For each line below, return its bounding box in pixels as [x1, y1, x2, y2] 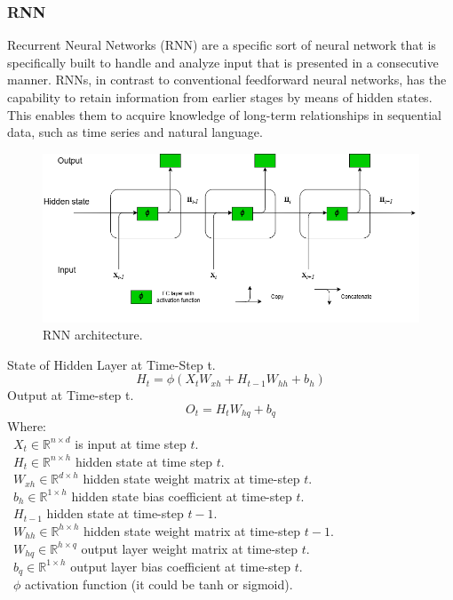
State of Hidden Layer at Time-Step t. [7, 355, 216, 373]
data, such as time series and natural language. [7, 123, 263, 141]
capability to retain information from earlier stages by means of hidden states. [7, 88, 433, 106]
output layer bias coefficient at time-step [70, 556, 291, 575]
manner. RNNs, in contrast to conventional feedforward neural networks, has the [7, 70, 447, 89]
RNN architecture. [43, 325, 143, 344]
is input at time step [75, 434, 187, 452]
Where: [7, 417, 46, 436]
